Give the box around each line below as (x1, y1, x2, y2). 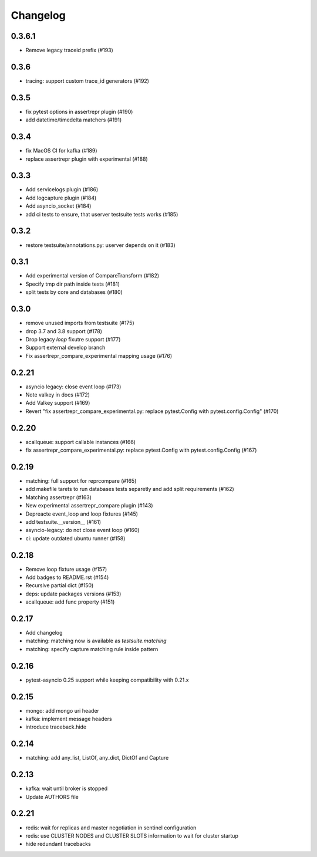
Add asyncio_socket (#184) (25, 202, 92, 209)
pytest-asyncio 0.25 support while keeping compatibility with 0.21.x (25, 676, 189, 683)
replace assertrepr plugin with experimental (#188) (25, 155, 148, 162)
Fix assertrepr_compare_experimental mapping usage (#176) (25, 352, 173, 359)
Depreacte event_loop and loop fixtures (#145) (25, 510, 138, 517)
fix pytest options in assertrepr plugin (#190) (25, 108, 133, 115)
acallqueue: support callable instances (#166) (25, 438, 136, 445)
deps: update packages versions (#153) (25, 590, 122, 597)
